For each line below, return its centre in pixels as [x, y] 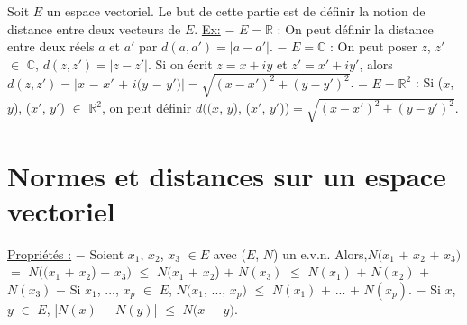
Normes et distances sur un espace [227, 175]
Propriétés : [40, 253]
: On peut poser [374, 46]
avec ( [229, 253]
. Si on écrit [180, 63]
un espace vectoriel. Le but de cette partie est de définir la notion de [236, 11]
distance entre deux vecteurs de [94, 28]
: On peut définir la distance [355, 28]
